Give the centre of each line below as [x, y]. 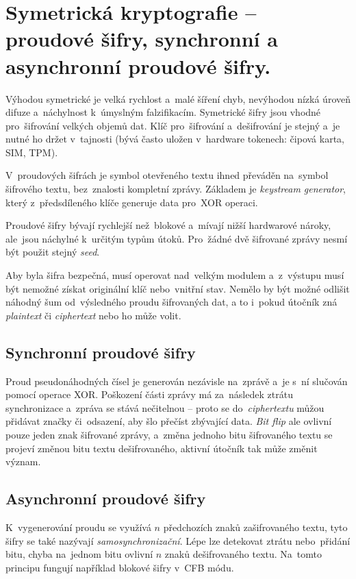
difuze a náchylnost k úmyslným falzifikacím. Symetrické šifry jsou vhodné [163, 112]
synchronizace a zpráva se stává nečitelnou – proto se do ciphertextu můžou [165, 407]
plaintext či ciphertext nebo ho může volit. [93, 315]
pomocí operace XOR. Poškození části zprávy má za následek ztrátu [149, 394]
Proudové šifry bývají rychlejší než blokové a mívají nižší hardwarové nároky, [168, 225]
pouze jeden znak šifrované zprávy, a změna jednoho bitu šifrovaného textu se [169, 434]
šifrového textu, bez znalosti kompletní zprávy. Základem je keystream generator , [176, 189]
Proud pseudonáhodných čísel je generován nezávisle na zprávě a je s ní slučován [177, 381]
